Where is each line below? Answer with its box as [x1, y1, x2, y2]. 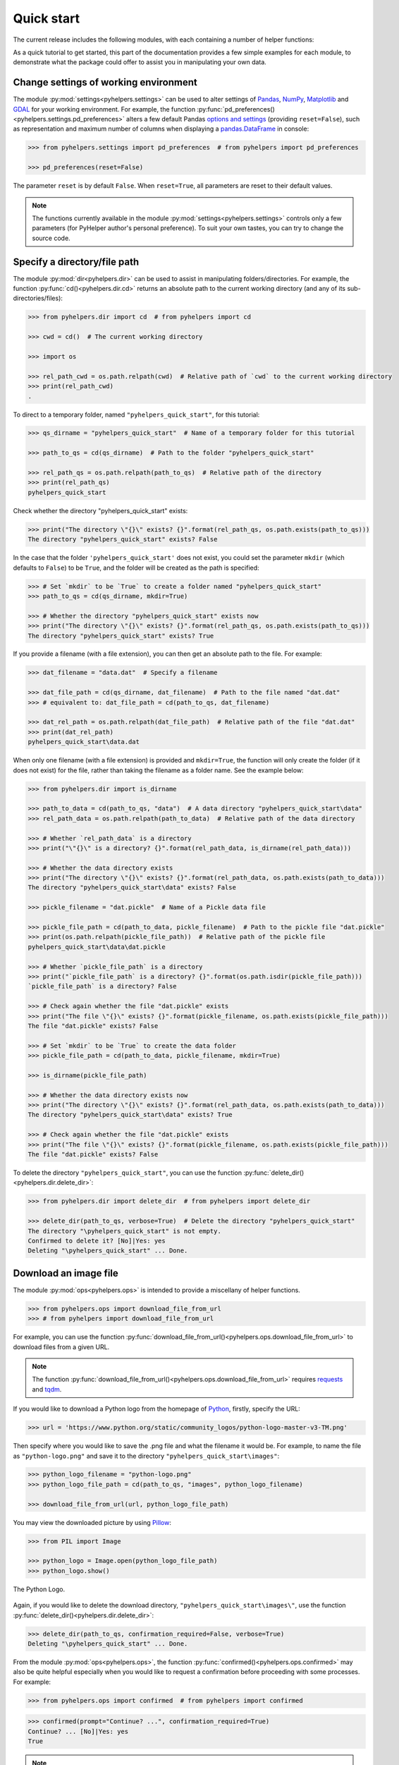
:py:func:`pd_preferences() [197, 104, 275, 113]
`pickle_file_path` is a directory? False [27, 982, 177, 991]
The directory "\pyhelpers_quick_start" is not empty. [27, 1227, 221, 1235]
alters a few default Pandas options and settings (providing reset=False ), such [125, 115, 360, 124]
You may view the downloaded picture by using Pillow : [13, 1518, 172, 1526]
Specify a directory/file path [13, 256, 140, 268]
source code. [32, 234, 70, 242]
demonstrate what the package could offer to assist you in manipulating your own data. [13, 58, 267, 66]
